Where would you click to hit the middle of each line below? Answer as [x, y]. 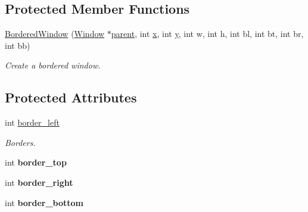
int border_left [32, 122]
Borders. [20, 142]
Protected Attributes [71, 97]
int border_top [36, 162]
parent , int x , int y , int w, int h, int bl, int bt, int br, [207, 34]
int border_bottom [44, 202]
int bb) [18, 45]
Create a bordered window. [53, 65]
